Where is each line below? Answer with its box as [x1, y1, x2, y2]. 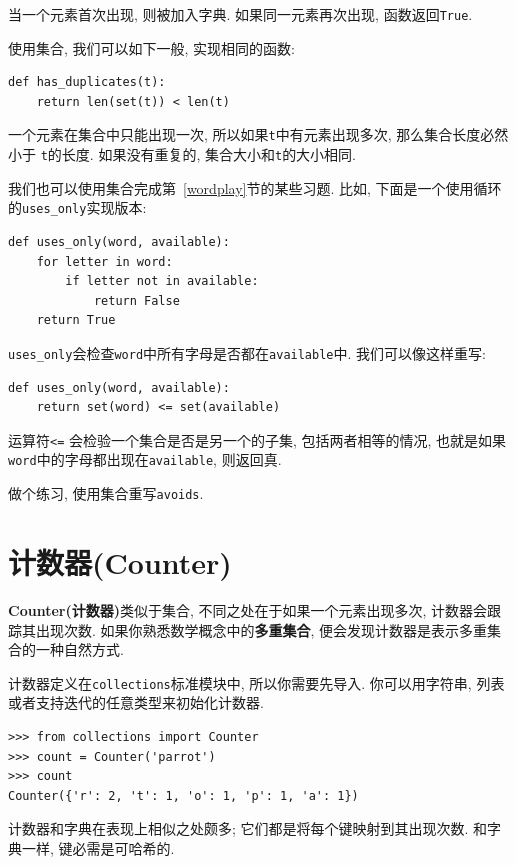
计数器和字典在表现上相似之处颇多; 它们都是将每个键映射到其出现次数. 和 [8, 818, 488, 839]
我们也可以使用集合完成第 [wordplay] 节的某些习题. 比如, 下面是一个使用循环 [8, 177, 502, 198]
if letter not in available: [65, 274, 259, 289]
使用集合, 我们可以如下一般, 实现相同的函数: [8, 37, 295, 58]
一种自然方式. [35, 639, 124, 660]
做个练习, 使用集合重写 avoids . [8, 483, 204, 504]
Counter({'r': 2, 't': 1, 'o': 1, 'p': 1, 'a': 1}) [8, 788, 359, 803]
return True [36, 313, 116, 328]
